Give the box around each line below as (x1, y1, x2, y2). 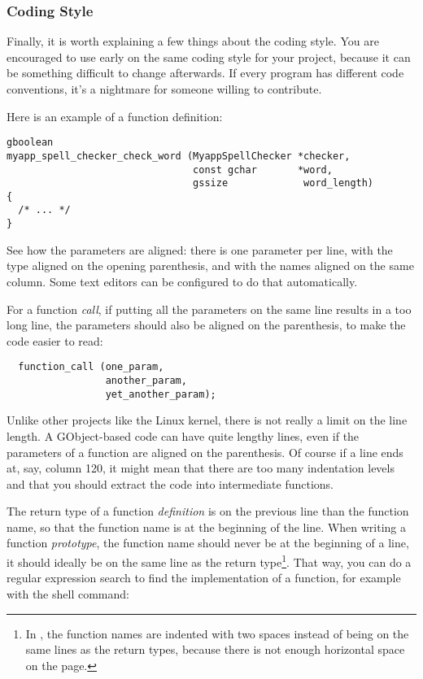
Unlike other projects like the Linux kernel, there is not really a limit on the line (7, 411, 408, 429)
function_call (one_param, (18, 361, 164, 373)
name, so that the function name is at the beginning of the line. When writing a (7, 518, 406, 535)
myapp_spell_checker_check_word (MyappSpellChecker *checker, (7, 150, 351, 162)
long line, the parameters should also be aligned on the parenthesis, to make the (7, 316, 406, 333)
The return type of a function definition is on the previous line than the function (7, 503, 409, 520)
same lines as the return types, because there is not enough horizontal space (25, 641, 405, 658)
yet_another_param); (105, 388, 216, 400)
